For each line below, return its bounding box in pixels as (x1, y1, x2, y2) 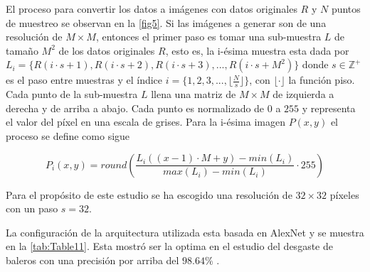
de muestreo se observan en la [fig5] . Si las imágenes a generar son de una (6, 15, 327, 30)
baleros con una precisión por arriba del (6, 252, 179, 267)
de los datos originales (58, 43, 155, 58)
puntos (331, 1, 361, 16)
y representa (302, 100, 356, 115)
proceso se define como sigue (6, 128, 130, 143)
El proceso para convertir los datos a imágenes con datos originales (6, 1, 297, 16)
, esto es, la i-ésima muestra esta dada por (165, 43, 349, 58)
